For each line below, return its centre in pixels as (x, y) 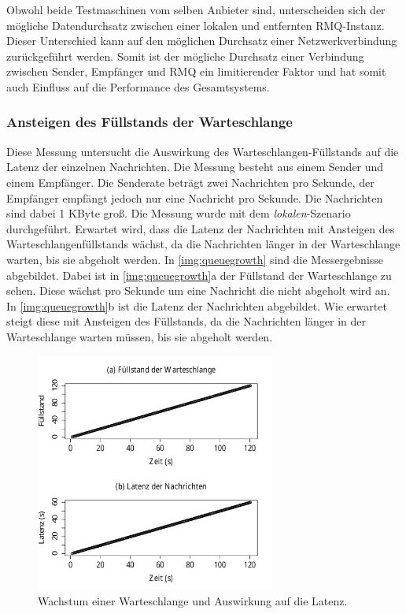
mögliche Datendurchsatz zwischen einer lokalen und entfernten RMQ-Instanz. (196, 25)
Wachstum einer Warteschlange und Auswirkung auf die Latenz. (193, 600)
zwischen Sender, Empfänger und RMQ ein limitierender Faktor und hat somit (196, 71)
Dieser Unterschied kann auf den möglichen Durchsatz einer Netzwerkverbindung (202, 41)
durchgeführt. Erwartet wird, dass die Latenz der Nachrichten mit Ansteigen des (201, 228)
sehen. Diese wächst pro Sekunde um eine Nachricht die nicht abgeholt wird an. (198, 290)
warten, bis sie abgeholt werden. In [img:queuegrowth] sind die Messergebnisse (195, 259)
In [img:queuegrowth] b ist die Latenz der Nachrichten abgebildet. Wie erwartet (197, 305)
